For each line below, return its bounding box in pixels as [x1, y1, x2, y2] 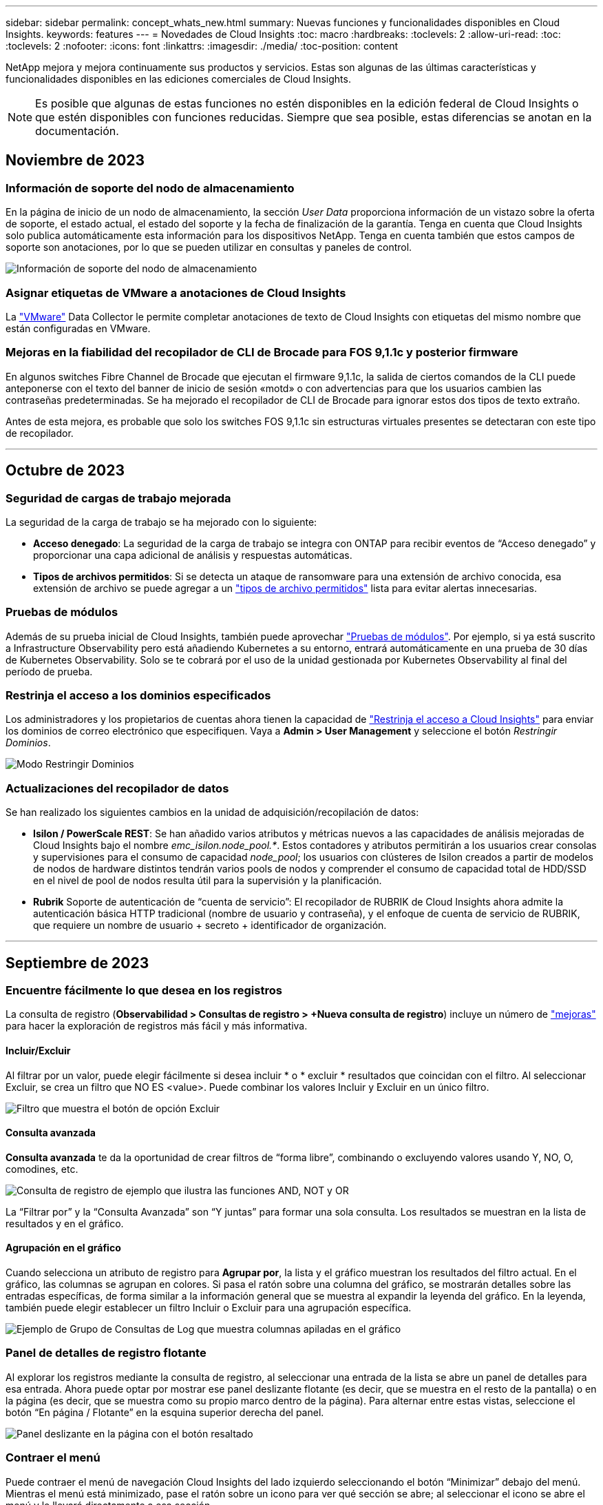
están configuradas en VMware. [6, 322, 151, 334]
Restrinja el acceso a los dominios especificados [6, 688, 271, 703]
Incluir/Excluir [6, 1045, 71, 1057]
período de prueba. [6, 665, 93, 677]
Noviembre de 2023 [6, 152, 145, 170]
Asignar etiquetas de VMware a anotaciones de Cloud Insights [6, 285, 346, 300]
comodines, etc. [6, 1163, 78, 1175]
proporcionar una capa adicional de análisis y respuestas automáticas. [33, 549, 352, 561]
